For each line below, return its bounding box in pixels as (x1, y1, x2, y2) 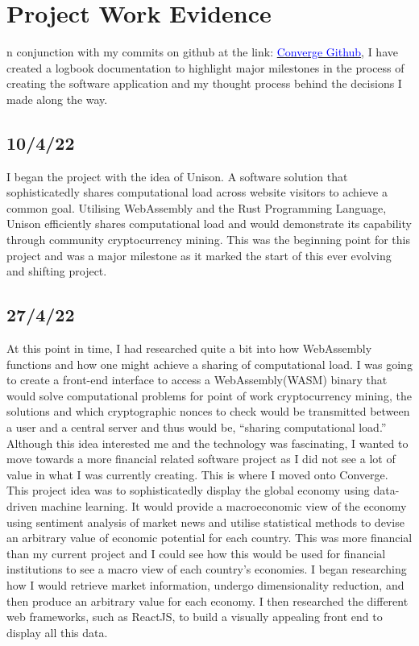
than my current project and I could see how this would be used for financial (6, 545, 386, 561)
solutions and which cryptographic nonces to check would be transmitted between (6, 403, 410, 420)
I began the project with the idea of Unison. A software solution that (6, 168, 348, 184)
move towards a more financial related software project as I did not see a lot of (6, 450, 396, 467)
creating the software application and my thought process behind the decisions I (6, 75, 402, 92)
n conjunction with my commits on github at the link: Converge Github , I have (6, 43, 398, 60)
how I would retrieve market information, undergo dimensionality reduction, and (6, 576, 404, 593)
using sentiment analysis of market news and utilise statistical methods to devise (6, 513, 404, 530)
